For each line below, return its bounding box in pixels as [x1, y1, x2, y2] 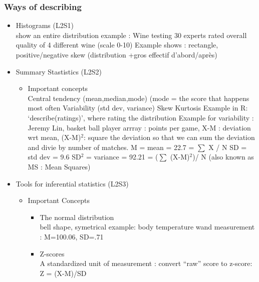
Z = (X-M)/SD [40, 267, 87, 278]
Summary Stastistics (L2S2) [16, 66, 102, 76]
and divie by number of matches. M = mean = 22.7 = [28, 141, 194, 152]
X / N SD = [208, 141, 247, 152]
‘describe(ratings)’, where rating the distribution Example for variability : [28, 112, 254, 122]
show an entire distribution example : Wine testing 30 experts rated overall [16, 29, 247, 40]
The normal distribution [40, 211, 114, 222]
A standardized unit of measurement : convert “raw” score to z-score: [40, 258, 252, 268]
